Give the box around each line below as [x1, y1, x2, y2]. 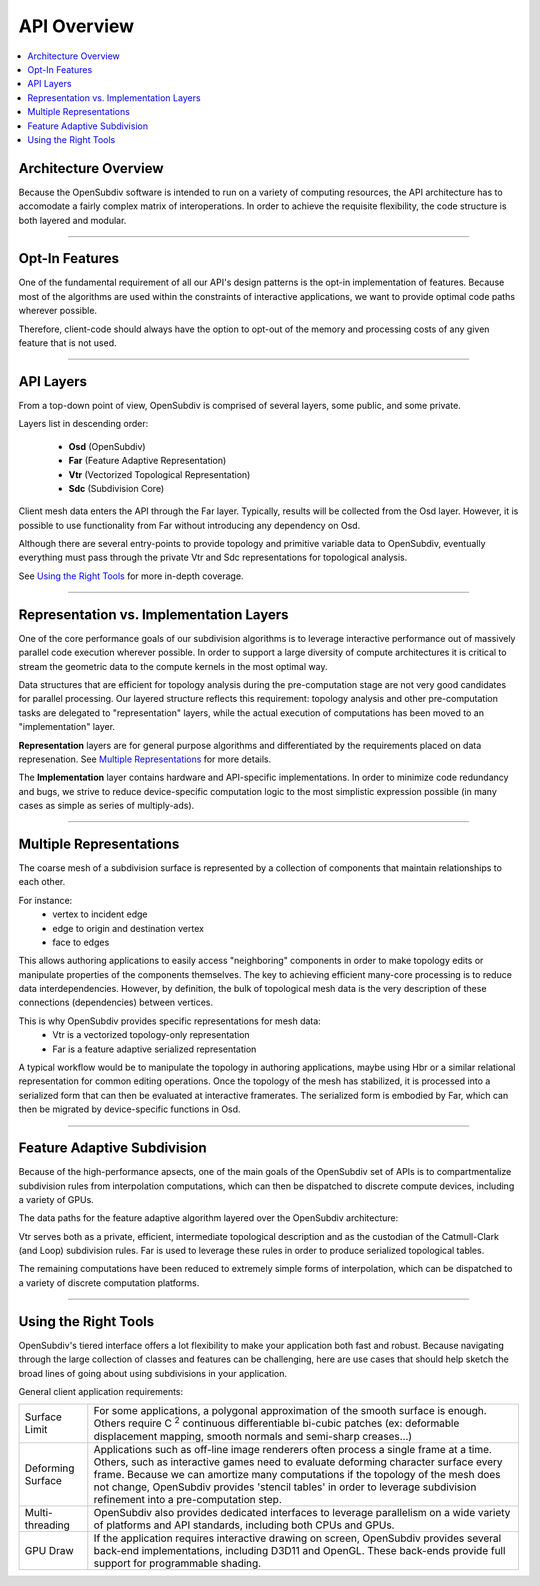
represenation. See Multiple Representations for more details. [18, 753, 272, 765]
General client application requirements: [18, 1385, 184, 1397]
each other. [18, 876, 66, 888]
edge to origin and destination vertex [52, 922, 205, 934]
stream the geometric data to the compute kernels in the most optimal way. [18, 660, 328, 672]
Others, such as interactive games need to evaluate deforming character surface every [93, 1455, 504, 1469]
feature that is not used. [18, 337, 117, 349]
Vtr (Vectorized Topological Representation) [68, 468, 251, 480]
